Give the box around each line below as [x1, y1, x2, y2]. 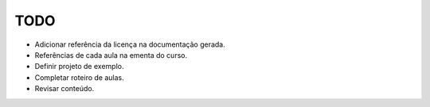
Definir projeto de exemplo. [34, 62, 124, 71]
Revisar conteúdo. [34, 84, 95, 94]
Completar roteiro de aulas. [34, 72, 125, 82]
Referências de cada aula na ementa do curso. [34, 50, 187, 59]
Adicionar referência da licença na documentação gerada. [34, 40, 226, 49]
